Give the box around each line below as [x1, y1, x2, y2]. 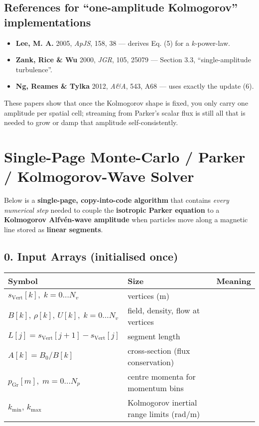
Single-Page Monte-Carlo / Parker [4, 146, 246, 166]
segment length [128, 330, 180, 342]
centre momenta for [128, 370, 196, 382]
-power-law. [195, 37, 230, 48]
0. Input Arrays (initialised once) [4, 248, 178, 264]
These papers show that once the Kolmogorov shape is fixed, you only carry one [4, 97, 249, 108]
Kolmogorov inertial [128, 396, 197, 408]
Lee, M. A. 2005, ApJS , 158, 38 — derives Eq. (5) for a [15, 37, 189, 48]
